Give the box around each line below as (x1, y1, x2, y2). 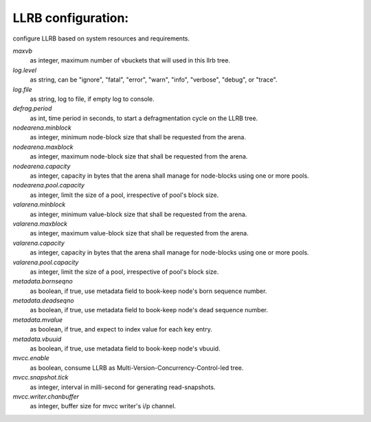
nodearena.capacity (12, 162, 71, 170)
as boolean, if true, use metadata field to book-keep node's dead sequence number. (30, 306, 269, 314)
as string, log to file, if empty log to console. (30, 95, 155, 103)
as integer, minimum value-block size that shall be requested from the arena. (30, 210, 247, 218)
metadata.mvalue (12, 316, 63, 324)
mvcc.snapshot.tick (12, 373, 69, 382)
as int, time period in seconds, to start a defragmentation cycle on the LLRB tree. (30, 114, 258, 122)
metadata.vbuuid (12, 335, 62, 343)
